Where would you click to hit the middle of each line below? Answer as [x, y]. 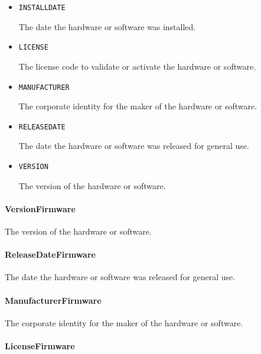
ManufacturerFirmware [53, 300]
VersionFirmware [40, 208]
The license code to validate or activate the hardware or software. [137, 66]
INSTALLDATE [42, 8]
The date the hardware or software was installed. [107, 26]
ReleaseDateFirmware [50, 254]
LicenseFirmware [40, 346]
